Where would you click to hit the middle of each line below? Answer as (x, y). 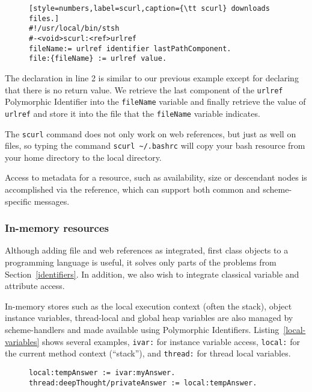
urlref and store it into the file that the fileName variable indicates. (133, 113)
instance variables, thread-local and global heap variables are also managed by (149, 318)
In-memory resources (57, 228)
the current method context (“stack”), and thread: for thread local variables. (148, 353)
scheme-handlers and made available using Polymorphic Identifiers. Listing (142, 329)
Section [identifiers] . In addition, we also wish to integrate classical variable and (152, 274)
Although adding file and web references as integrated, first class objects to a (147, 250)
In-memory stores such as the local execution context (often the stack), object (148, 306)
